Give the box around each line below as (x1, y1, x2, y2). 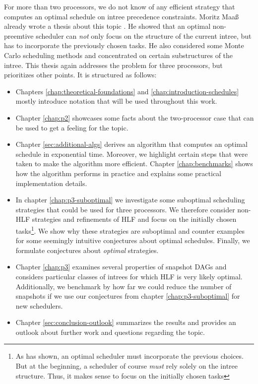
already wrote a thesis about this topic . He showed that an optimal (4, 21, 211, 31)
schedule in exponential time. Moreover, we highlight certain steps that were (15, 148, 248, 159)
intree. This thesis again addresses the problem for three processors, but (4, 60, 223, 70)
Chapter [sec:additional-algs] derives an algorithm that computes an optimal (15, 139, 248, 149)
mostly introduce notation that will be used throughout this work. (15, 96, 217, 106)
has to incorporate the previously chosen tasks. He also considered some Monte (4, 40, 244, 51)
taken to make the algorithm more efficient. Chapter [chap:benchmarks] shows (15, 158, 253, 169)
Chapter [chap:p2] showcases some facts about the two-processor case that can (15, 112, 254, 123)
